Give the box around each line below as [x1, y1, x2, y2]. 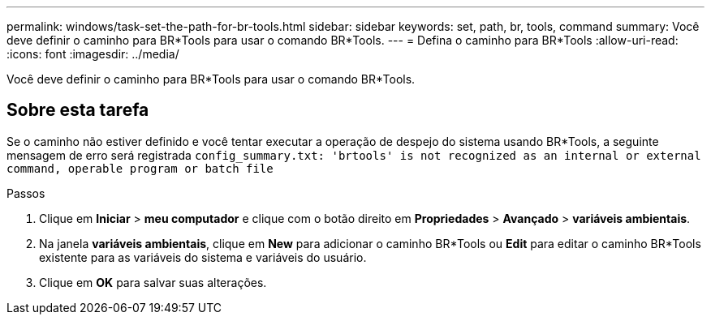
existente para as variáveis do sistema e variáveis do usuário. [39, 250, 367, 264]
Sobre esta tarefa [6, 100, 149, 121]
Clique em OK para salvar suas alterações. [39, 275, 267, 289]
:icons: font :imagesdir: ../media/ [6, 47, 179, 61]
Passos [6, 186, 45, 200]
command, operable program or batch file [6, 161, 274, 175]
